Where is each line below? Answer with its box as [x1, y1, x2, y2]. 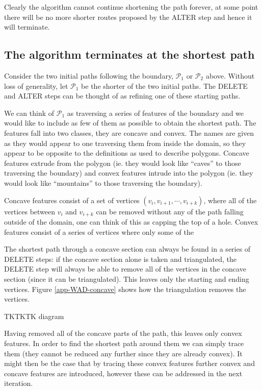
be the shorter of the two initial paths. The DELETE [81, 80, 248, 91]
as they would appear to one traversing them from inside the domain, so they [4, 137, 246, 148]
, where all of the [203, 194, 257, 205]
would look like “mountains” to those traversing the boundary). [4, 177, 202, 188]
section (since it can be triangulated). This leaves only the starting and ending [4, 273, 249, 284]
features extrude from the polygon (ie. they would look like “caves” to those [4, 157, 241, 168]
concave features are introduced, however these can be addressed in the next [4, 368, 243, 378]
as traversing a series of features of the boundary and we [67, 107, 244, 118]
